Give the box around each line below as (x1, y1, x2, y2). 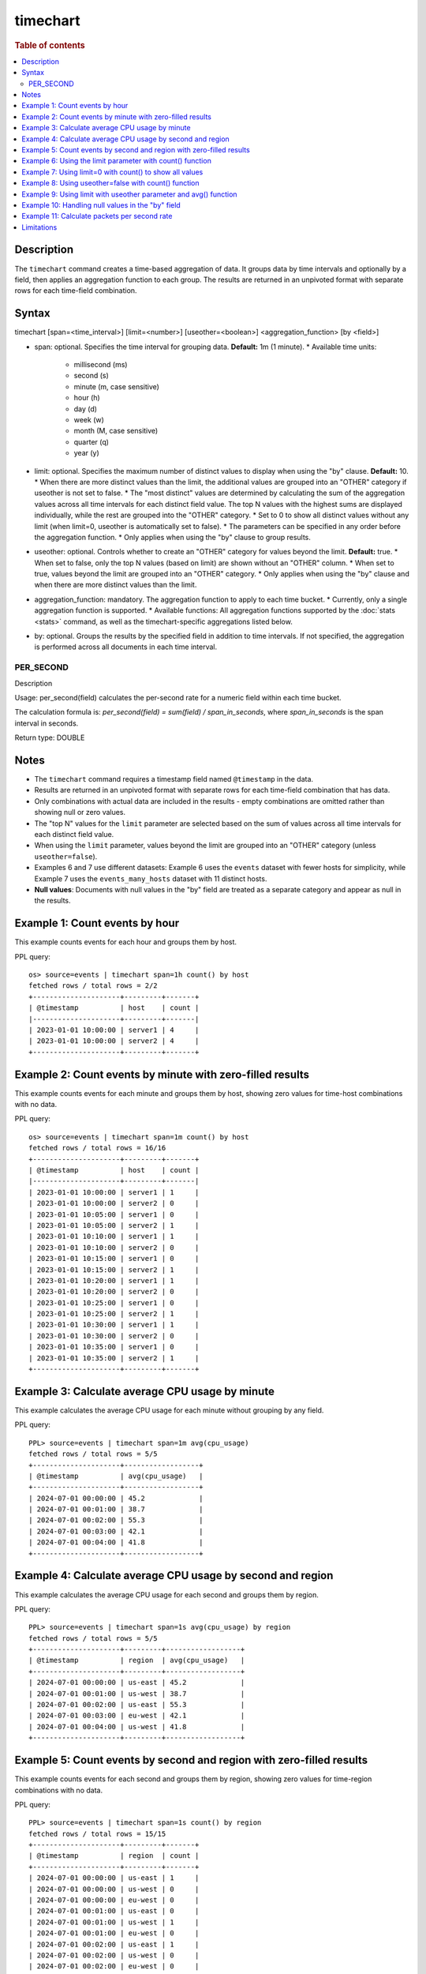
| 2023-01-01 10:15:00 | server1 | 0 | (28, 1254, 200, 1263)
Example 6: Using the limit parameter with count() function (21, 156, 212, 166)
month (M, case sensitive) (73, 426, 159, 436)
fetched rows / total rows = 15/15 (28, 1829, 166, 1838)
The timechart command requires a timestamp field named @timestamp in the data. (34, 775, 314, 784)
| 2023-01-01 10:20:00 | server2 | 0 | (28, 1287, 200, 1297)
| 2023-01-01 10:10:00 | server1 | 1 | (28, 1232, 200, 1241)
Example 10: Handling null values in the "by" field (21, 200, 181, 209)
